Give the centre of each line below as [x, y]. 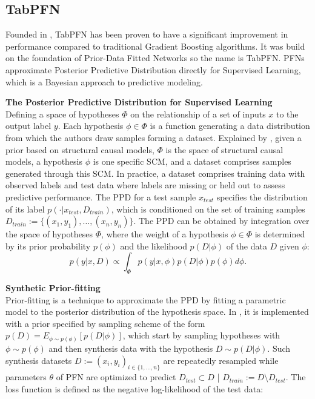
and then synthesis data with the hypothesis [131, 348]
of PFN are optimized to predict [116, 377]
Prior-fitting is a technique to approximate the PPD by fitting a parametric [146, 299]
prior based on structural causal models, [80, 149]
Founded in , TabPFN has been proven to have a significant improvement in [147, 34]
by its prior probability [48, 246]
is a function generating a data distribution [230, 126]
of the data [247, 246]
